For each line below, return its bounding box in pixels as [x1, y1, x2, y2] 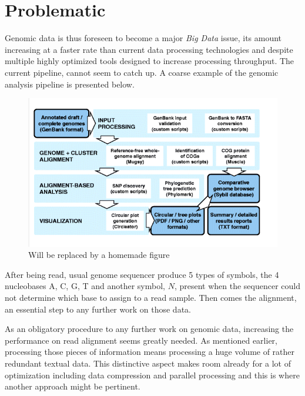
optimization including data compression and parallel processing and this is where [5, 368, 300, 381]
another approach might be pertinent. [5, 380, 140, 392]
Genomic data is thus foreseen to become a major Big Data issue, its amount [5, 32, 282, 44]
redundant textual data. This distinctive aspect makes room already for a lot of [5, 357, 291, 369]
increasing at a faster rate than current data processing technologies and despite [5, 43, 293, 55]
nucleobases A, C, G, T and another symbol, [5, 280, 165, 292]
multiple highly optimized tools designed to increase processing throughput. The [5, 55, 294, 67]
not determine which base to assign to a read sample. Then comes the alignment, [5, 291, 297, 303]
